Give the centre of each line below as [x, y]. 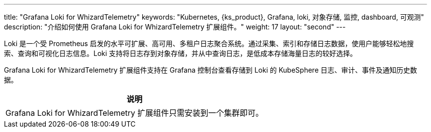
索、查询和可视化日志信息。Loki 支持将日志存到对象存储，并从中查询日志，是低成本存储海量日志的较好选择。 [181, 53]
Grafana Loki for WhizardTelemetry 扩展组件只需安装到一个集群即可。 [135, 113]
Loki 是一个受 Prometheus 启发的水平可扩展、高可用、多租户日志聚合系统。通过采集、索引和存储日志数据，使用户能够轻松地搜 [209, 43]
